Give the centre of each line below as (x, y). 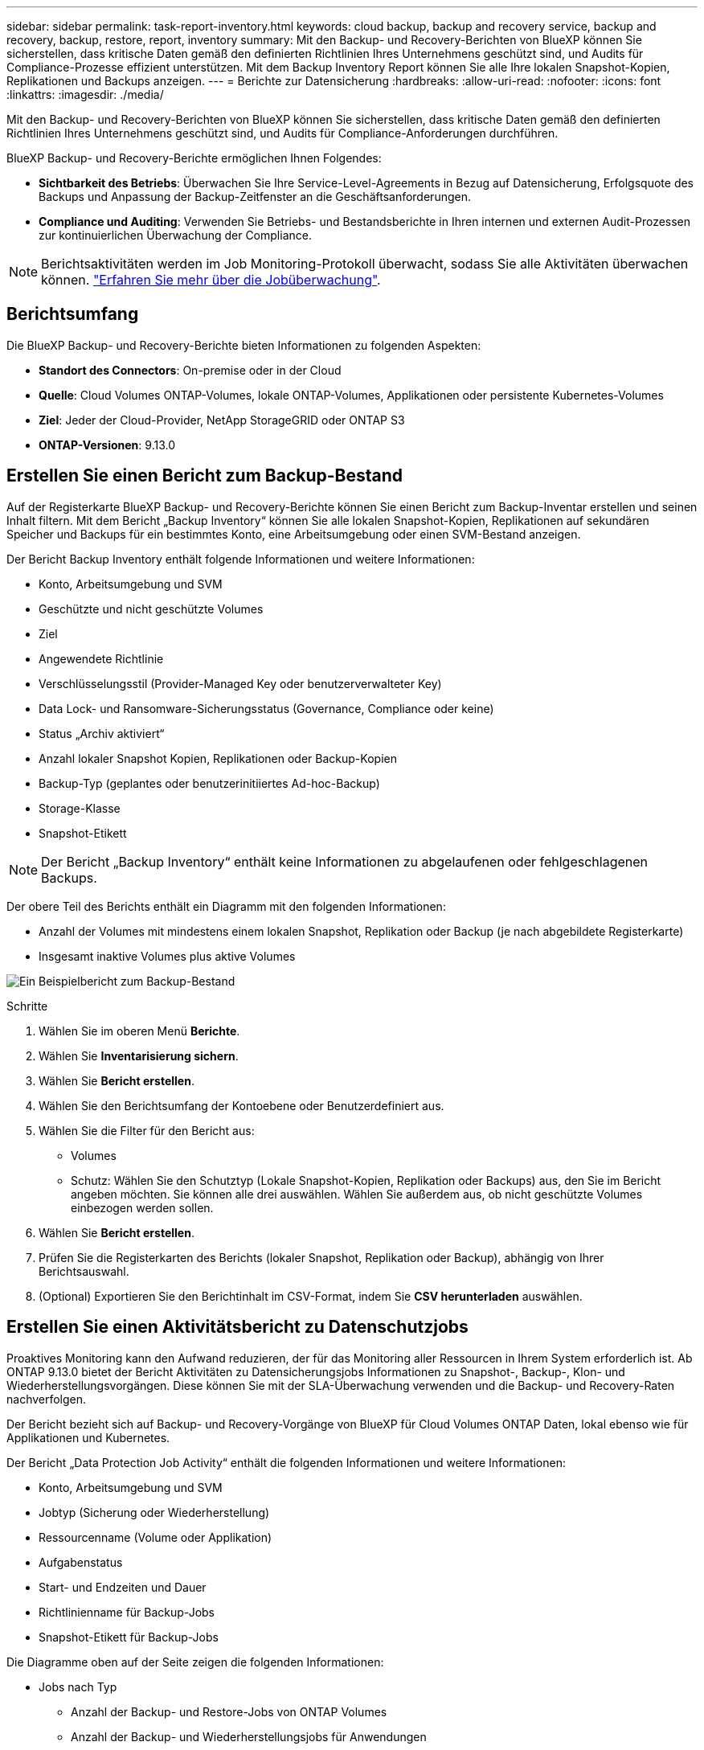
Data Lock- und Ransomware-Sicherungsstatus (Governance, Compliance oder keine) (266, 708)
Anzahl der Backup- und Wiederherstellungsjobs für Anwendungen (249, 1736)
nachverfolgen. (47, 1399)
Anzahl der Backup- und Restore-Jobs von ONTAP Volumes (229, 1711)
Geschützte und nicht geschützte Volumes (151, 609)
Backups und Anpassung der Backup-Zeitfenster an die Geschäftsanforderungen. (255, 197)
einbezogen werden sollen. (142, 1207)
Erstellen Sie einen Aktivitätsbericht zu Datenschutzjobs (237, 1327)
